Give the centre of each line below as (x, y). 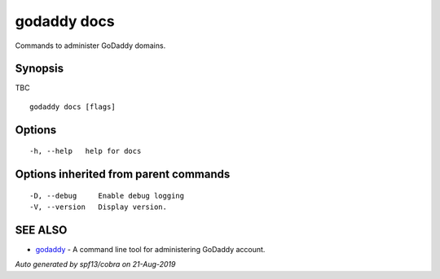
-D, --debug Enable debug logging (107, 196)
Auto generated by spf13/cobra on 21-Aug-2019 (95, 264)
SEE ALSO (41, 230)
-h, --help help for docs (86, 151)
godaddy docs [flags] (73, 107)
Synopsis (40, 69)
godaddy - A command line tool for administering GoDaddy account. (150, 249)
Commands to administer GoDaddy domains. (90, 46)
